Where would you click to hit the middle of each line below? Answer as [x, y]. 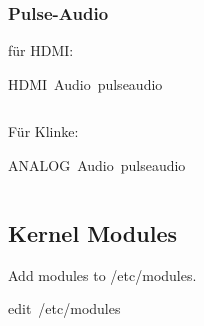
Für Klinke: [43, 131]
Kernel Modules [92, 232]
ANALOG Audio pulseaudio [97, 165]
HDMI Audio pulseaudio [85, 83]
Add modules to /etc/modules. [102, 274]
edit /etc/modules [64, 308]
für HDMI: [41, 50]
